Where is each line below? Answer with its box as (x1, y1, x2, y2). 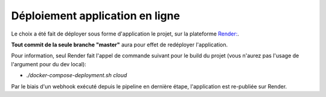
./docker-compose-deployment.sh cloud (26, 72, 127, 79)
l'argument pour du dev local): (11, 60, 87, 67)
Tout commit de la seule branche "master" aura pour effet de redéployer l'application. (11, 41, 228, 48)
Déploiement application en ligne (11, 9, 181, 22)
